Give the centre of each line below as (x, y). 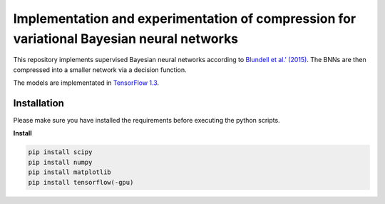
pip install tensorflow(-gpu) (81, 182)
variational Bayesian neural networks (126, 39)
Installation (38, 103)
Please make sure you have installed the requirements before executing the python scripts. (147, 121)
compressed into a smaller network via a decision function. (100, 70)
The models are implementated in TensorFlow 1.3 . (86, 83)
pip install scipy (60, 152)
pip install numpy (60, 162)
